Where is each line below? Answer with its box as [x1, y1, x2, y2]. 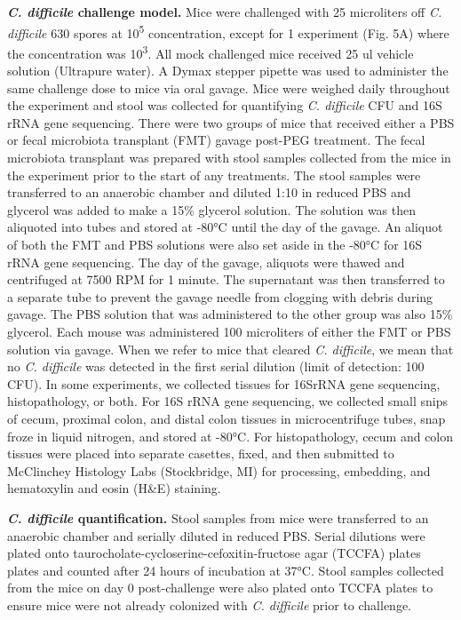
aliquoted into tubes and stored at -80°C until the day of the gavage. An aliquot [7, 218, 443, 236]
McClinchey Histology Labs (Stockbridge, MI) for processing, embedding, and [7, 461, 431, 480]
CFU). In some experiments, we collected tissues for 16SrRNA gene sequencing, [7, 374, 441, 393]
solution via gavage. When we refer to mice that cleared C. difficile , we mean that [7, 339, 454, 358]
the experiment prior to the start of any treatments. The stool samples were [7, 165, 421, 184]
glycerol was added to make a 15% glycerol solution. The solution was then [7, 200, 417, 219]
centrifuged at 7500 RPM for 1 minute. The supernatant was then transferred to [7, 270, 445, 289]
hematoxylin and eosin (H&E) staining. [7, 479, 221, 497]
